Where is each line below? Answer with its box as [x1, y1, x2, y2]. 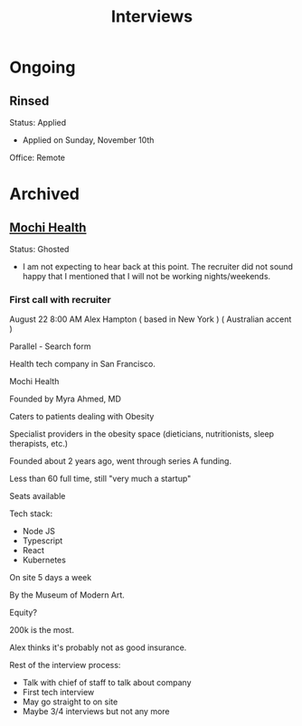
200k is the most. [9, 625, 75, 636]
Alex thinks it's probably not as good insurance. [9, 642, 187, 653]
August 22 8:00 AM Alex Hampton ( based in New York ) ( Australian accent [9, 314, 292, 325]
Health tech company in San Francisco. [9, 359, 156, 370]
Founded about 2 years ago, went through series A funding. [9, 456, 232, 467]
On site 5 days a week [9, 572, 92, 583]
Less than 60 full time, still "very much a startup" [9, 473, 192, 485]
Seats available [9, 491, 66, 502]
